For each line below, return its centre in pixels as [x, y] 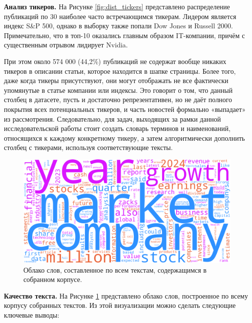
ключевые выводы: [32, 314]
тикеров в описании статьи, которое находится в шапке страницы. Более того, [120, 71]
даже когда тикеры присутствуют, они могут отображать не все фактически [116, 80]
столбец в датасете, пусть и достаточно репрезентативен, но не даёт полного [118, 99]
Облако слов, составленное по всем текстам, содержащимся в [115, 269]
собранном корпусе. [53, 279]
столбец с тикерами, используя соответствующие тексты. [88, 147]
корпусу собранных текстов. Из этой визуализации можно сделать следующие [120, 305]
